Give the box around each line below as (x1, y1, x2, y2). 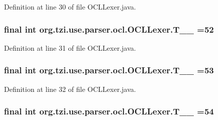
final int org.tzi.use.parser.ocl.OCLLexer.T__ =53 (4, 64, 214, 76)
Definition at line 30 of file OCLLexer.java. (4, 2, 136, 12)
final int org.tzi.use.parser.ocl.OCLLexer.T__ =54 (4, 105, 214, 117)
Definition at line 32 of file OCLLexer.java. (4, 83, 136, 94)
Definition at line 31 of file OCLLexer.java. (4, 42, 136, 53)
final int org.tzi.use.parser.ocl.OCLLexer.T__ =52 (4, 23, 214, 35)
